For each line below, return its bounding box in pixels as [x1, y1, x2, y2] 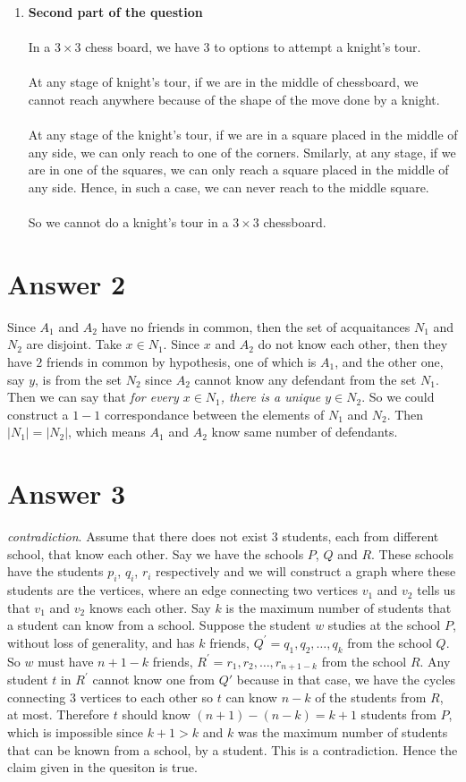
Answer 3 [7, 475, 126, 512]
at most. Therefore [7, 705, 110, 724]
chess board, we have [85, 38, 199, 56]
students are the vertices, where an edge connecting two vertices [7, 581, 358, 599]
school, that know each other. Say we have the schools [7, 544, 304, 563]
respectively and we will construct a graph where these [156, 562, 456, 581]
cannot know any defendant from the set [194, 370, 417, 388]
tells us [417, 581, 456, 599]
